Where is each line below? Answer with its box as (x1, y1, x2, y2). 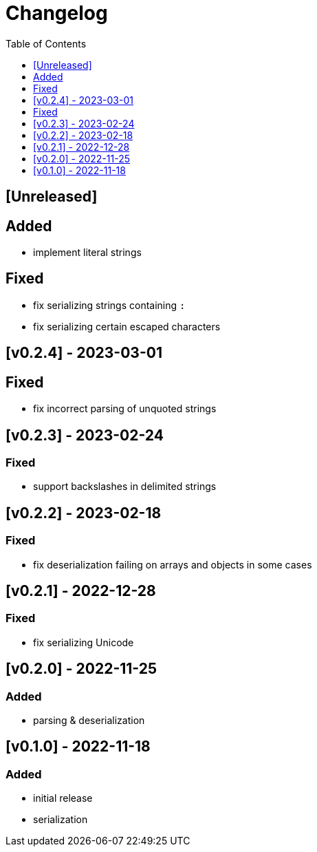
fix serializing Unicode (33, 636, 134, 648)
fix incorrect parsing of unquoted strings (33, 403, 217, 415)
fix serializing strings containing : (33, 299, 186, 311)
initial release (33, 792, 93, 805)
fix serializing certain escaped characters (33, 320, 221, 332)
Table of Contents (6, 37, 87, 50)
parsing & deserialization (33, 714, 145, 726)
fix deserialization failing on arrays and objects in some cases (33, 558, 312, 571)
